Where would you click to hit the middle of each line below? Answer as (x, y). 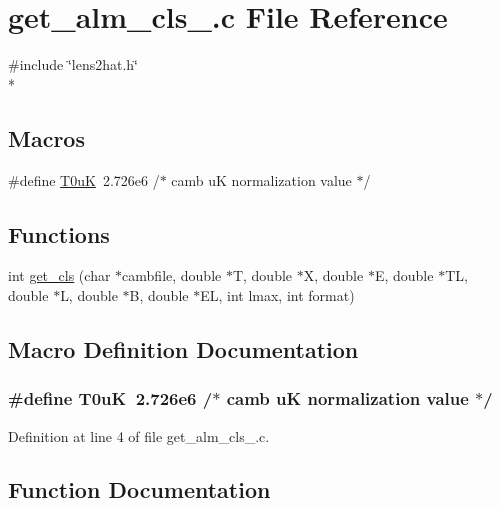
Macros (46, 137)
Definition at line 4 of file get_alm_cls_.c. (139, 435)
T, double (262, 275)
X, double (333, 275)
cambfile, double (172, 275)
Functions (59, 233)
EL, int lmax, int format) (277, 294)
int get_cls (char (59, 275)
